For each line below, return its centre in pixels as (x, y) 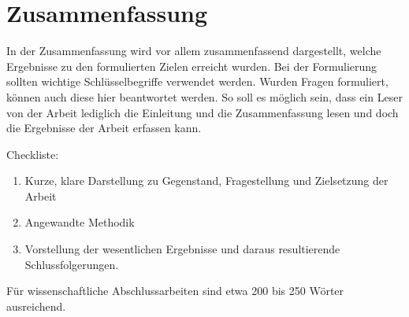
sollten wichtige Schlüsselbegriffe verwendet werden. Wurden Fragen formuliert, (197, 81)
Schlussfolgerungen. (72, 264)
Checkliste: (33, 154)
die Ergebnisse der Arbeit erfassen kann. (104, 128)
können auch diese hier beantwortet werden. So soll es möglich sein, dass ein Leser (204, 96)
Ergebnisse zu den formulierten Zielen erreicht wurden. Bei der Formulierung (192, 66)
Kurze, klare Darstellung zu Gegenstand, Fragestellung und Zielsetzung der (206, 181)
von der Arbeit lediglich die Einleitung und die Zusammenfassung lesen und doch (203, 112)
